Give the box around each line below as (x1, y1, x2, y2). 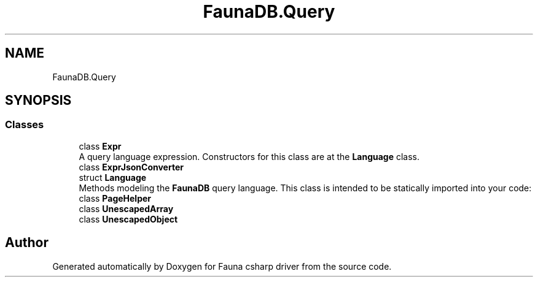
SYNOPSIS (5, 93, 72, 109)
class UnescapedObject (79, 213, 178, 224)
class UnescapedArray (79, 203, 174, 214)
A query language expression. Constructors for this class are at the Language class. (79, 151, 420, 162)
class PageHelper (79, 192, 152, 204)
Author (5, 235, 49, 251)
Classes (5, 118, 44, 131)
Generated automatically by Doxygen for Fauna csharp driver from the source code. (52, 261, 392, 272)
